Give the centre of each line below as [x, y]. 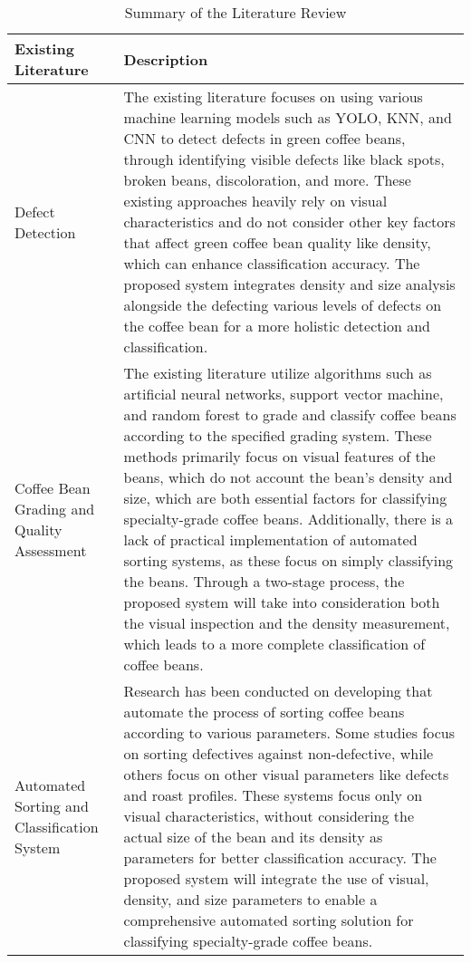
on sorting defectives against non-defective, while [279, 753]
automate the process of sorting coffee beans [264, 712]
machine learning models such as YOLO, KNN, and [288, 117]
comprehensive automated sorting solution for [269, 920]
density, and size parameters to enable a [250, 899]
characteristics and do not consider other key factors [289, 221]
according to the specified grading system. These [278, 435]
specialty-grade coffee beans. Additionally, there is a [288, 519]
